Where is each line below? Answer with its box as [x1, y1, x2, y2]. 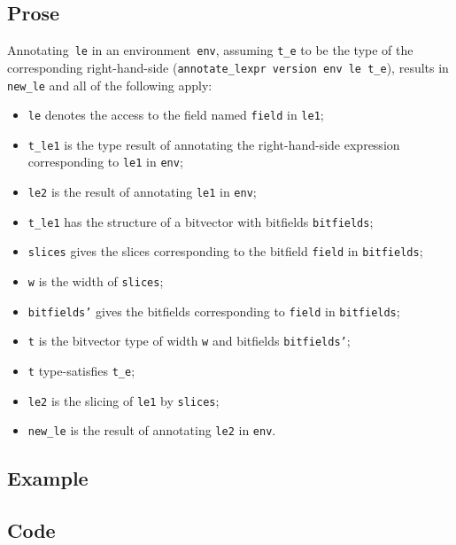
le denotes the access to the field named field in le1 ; [27, 105, 324, 124]
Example [7, 464, 89, 492]
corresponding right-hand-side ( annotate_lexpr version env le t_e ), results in [7, 58, 449, 76]
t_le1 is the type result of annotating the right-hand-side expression [27, 135, 400, 153]
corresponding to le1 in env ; [27, 152, 183, 171]
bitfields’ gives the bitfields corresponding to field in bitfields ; [27, 301, 400, 320]
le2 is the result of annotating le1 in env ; [27, 183, 257, 201]
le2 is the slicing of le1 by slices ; [27, 391, 220, 409]
